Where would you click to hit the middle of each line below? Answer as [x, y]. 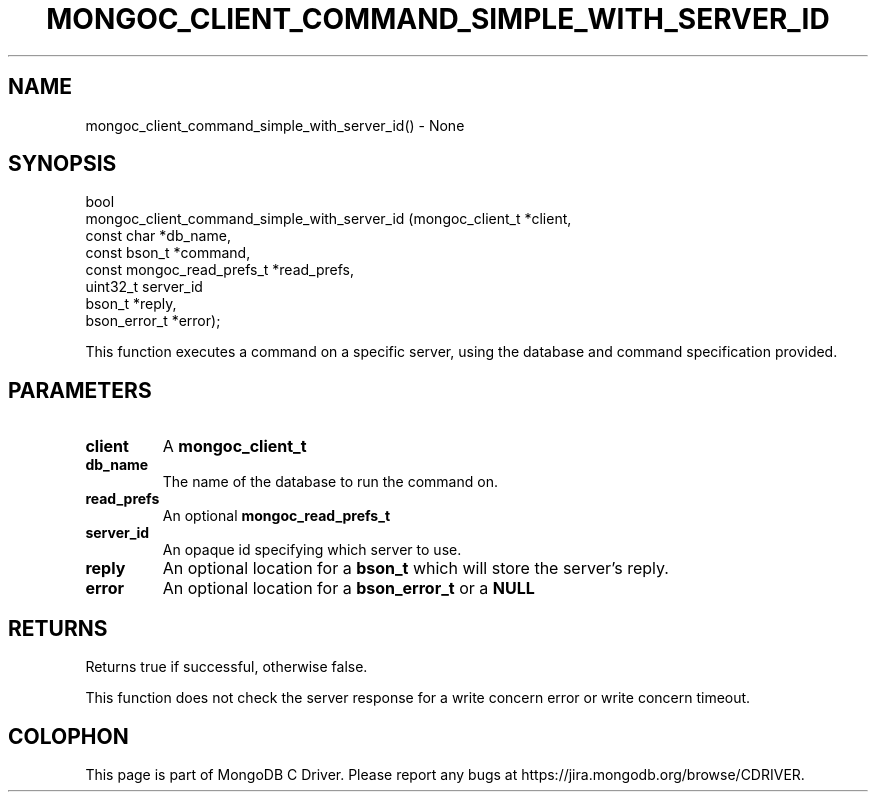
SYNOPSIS [62, 164]
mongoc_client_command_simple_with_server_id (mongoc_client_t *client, [328, 219]
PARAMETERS [80, 390]
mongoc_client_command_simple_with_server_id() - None [275, 125]
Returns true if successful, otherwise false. [226, 667]
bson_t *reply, [131, 304]
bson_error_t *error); [153, 321]
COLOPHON [68, 736]
